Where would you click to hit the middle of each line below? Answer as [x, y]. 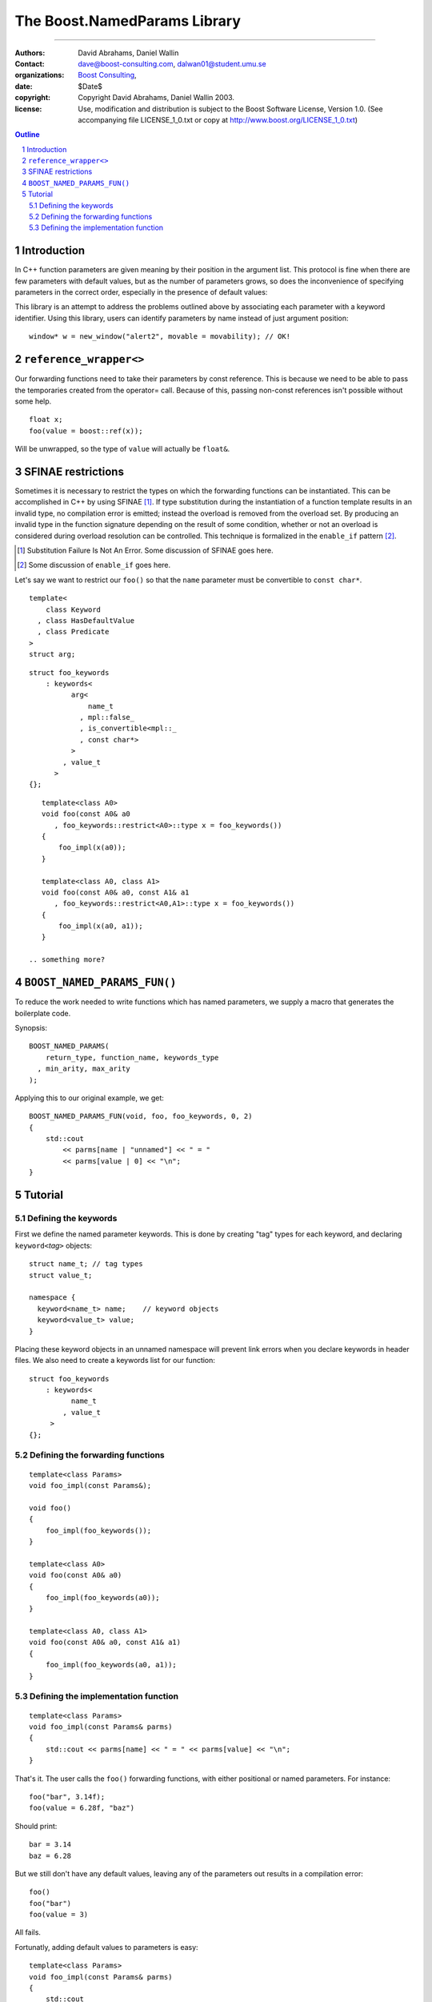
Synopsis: [31, 1027]
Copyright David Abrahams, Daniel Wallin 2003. [156, 98]
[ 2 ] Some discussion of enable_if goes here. [94, 565]
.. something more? [67, 960]
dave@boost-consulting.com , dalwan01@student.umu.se [172, 63]
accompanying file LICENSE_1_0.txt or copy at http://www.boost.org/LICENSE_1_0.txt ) [218, 119]
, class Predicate [73, 632]
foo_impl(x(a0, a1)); [101, 926]
